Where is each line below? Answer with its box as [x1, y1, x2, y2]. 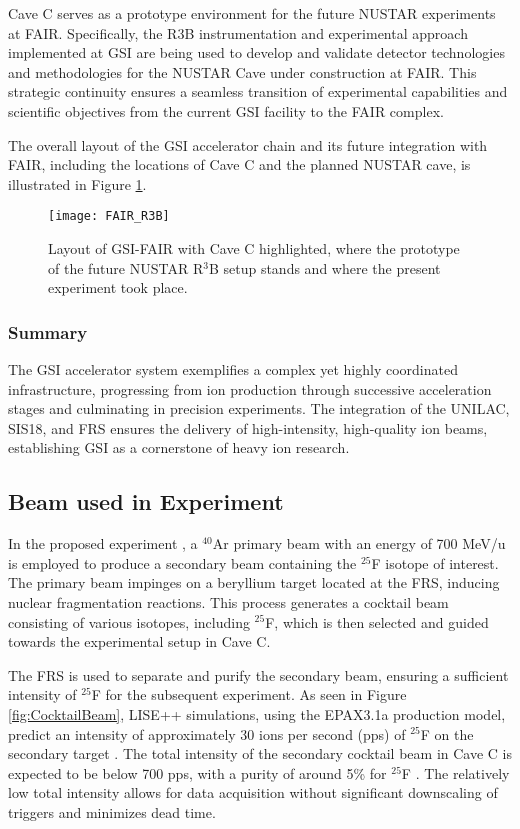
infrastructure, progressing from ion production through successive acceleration [8, 378, 492, 399]
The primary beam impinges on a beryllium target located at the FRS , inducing [8, 572, 500, 593]
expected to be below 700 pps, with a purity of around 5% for [8, 762, 387, 783]
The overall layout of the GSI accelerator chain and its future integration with [8, 134, 488, 155]
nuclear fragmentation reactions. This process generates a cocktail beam [8, 591, 449, 612]
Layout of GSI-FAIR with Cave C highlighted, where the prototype [48, 238, 460, 258]
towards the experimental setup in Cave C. [8, 631, 271, 652]
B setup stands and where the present [208, 257, 441, 278]
